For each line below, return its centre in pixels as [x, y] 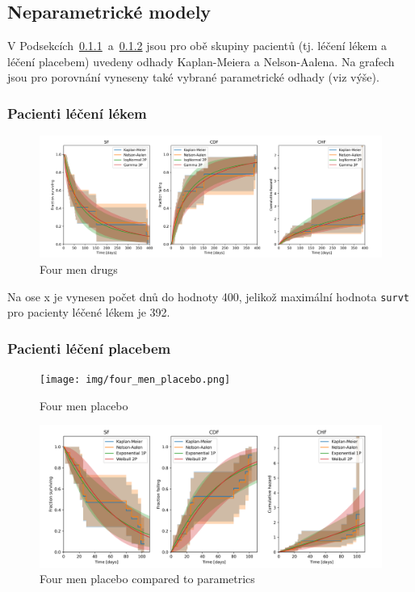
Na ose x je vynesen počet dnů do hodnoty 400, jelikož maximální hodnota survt [208, 296]
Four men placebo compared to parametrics [147, 579]
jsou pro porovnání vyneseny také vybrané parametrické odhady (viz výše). [193, 77]
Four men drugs [79, 269]
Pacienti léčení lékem [77, 113]
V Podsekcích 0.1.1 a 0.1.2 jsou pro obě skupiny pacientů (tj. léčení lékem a [197, 46]
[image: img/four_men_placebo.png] [135, 379]
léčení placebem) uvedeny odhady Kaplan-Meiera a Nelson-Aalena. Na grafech [201, 61]
